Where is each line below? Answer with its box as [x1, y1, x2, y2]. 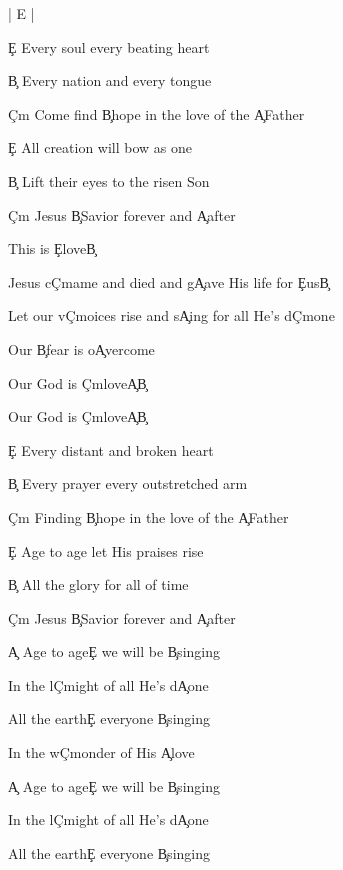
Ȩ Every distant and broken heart [8, 439, 214, 460]
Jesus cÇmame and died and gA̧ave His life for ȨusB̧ [8, 271, 329, 292]
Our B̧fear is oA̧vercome [8, 338, 155, 359]
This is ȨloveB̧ [8, 238, 96, 259]
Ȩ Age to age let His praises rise [8, 540, 204, 561]
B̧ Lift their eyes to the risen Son [8, 170, 210, 191]
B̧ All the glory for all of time [8, 574, 189, 595]
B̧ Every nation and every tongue [8, 70, 212, 91]
